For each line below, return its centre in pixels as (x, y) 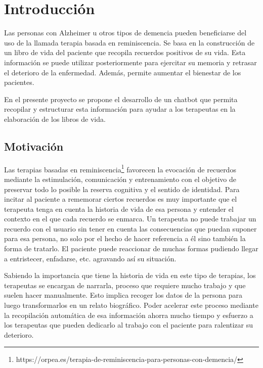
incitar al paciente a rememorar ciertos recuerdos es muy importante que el (121, 199)
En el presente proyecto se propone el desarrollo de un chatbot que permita (121, 99)
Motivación (34, 146)
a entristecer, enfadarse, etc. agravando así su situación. (90, 258)
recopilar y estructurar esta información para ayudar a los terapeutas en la (120, 109)
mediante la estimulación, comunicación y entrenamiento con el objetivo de (120, 179)
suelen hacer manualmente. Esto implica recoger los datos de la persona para (123, 295)
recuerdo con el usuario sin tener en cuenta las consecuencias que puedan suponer (130, 228)
